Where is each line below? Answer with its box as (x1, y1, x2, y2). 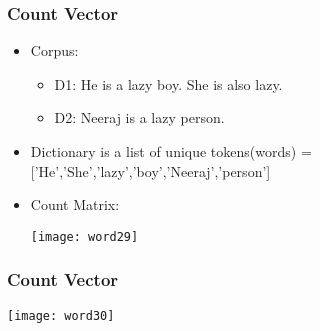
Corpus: (30, 40, 79, 61)
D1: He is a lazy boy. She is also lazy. (54, 73, 283, 94)
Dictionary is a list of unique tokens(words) (30, 141, 297, 161)
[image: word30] (7, 308, 115, 323)
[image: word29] (30, 229, 139, 244)
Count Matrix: (30, 194, 120, 215)
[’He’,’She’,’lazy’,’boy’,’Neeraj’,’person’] (30, 160, 271, 181)
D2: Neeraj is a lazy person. (54, 107, 225, 128)
